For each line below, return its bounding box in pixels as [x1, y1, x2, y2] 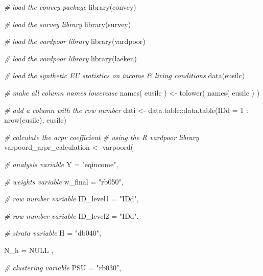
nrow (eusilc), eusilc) [4, 114, 66, 125]
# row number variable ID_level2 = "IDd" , [4, 210, 139, 221]
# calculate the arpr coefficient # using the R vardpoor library [4, 131, 199, 142]
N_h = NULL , [4, 244, 54, 255]
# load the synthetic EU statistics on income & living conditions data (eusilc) [4, 70, 245, 81]
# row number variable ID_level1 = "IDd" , [4, 193, 139, 204]
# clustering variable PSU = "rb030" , [4, 262, 122, 272]
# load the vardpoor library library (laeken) [4, 53, 137, 63]
